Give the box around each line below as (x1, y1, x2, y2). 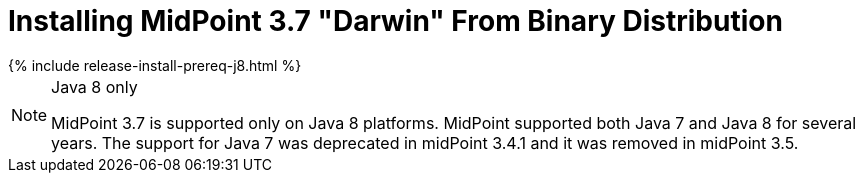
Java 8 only (51, 76, 138, 97)
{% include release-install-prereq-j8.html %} (8, 56, 302, 74)
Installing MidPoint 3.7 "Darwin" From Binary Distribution (8, 4, 783, 38)
